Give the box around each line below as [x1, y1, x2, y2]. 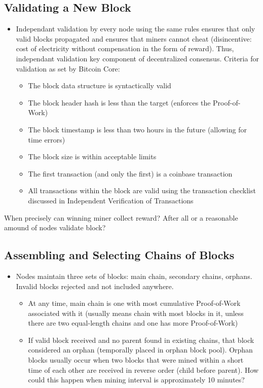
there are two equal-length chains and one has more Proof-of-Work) [28, 318, 238, 328]
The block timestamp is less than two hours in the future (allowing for [28, 124, 247, 134]
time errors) [28, 134, 65, 145]
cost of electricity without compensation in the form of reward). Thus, [16, 43, 234, 54]
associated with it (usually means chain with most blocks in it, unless [28, 307, 244, 318]
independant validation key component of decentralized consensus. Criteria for [16, 53, 259, 63]
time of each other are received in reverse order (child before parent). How [28, 364, 259, 375]
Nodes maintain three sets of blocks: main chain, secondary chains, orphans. [16, 270, 252, 281]
